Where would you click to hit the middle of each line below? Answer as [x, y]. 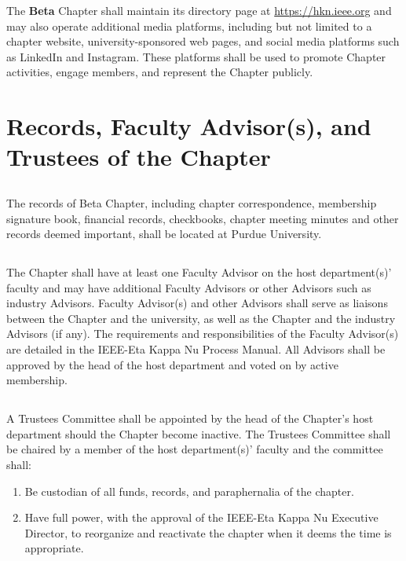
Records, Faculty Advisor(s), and [189, 126]
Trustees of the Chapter [139, 157]
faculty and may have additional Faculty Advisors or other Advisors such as [189, 287]
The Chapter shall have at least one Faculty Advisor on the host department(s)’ [199, 272]
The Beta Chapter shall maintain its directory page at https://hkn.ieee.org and [199, 10]
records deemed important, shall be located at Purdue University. [164, 234]
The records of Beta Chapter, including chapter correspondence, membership [192, 202]
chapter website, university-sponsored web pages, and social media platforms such [203, 41]
